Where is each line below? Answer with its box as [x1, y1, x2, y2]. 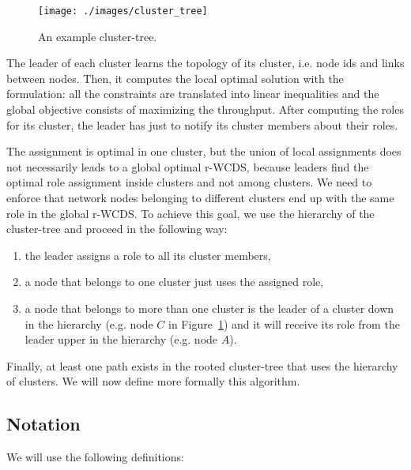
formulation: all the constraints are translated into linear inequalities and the [6, 85, 379, 102]
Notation [6, 412, 81, 436]
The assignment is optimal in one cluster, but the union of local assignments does [6, 143, 402, 160]
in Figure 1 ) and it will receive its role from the [168, 315, 400, 332]
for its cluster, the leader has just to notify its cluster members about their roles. [6, 116, 398, 133]
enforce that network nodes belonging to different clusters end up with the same [6, 190, 394, 205]
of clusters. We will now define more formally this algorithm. [6, 373, 300, 389]
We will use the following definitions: [6, 449, 184, 465]
